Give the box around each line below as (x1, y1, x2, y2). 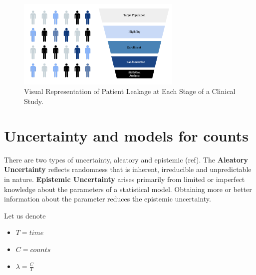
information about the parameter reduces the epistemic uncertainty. (4, 193, 211, 204)
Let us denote (4, 210, 46, 220)
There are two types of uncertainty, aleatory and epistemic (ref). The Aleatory (4, 154, 248, 164)
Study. (24, 96, 43, 106)
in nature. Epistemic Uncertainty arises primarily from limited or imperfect (4, 173, 245, 184)
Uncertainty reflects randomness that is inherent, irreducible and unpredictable (4, 164, 252, 174)
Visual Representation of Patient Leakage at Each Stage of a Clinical (24, 86, 236, 96)
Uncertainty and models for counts (4, 125, 249, 145)
